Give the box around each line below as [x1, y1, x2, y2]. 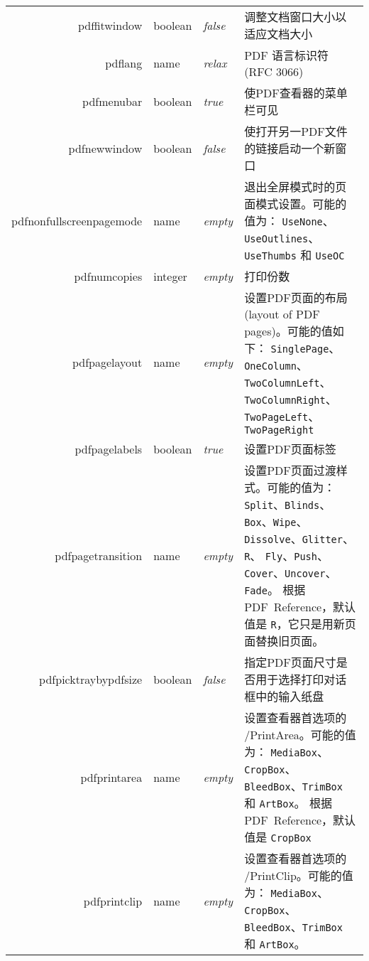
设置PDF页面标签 [244, 441, 336, 457]
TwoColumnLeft [244, 377, 320, 389]
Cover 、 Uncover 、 [244, 564, 337, 581]
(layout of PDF [244, 306, 320, 322]
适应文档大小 [244, 26, 313, 42]
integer [153, 267, 187, 284]
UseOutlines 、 [244, 230, 320, 246]
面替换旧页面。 [244, 633, 324, 649]
